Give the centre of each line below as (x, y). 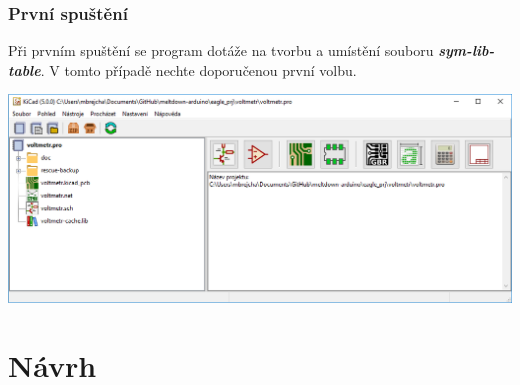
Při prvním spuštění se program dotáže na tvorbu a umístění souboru (221, 50)
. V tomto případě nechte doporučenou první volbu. (198, 69)
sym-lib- (466, 50)
